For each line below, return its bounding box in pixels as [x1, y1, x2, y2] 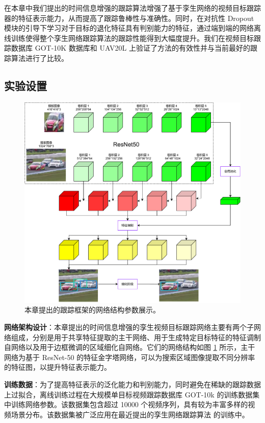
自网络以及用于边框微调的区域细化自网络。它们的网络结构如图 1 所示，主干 [4, 342, 255, 352]
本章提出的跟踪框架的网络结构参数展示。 [24, 304, 160, 315]
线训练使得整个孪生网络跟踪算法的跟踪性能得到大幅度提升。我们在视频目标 [4, 32, 254, 43]
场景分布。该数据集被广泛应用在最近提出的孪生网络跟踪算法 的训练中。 [11, 409, 249, 419]
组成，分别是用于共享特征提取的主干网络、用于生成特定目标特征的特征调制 [11, 331, 261, 342]
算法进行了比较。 [11, 52, 68, 63]
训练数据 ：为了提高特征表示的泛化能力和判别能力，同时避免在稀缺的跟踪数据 [4, 379, 261, 390]
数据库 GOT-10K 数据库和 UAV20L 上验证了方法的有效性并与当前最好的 [11, 42, 250, 53]
